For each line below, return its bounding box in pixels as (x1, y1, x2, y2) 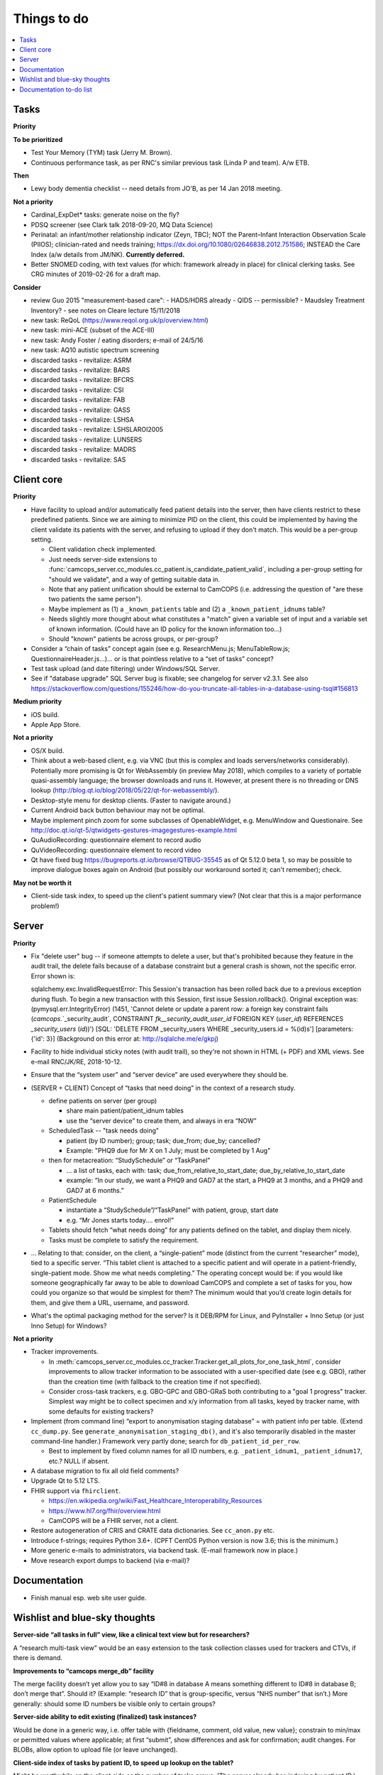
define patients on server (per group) (48, 1097, 157, 1105)
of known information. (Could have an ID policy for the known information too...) (48, 625, 282, 633)
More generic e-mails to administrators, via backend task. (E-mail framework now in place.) (30, 1546, 299, 1555)
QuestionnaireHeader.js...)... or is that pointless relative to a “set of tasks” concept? (30, 654, 274, 663)
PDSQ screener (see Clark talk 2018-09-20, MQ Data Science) (30, 220, 213, 229)
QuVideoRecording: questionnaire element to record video (30, 846, 201, 854)
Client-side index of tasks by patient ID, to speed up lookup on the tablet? (13, 1758, 234, 1767)
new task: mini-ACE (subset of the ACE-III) (30, 326, 155, 334)
